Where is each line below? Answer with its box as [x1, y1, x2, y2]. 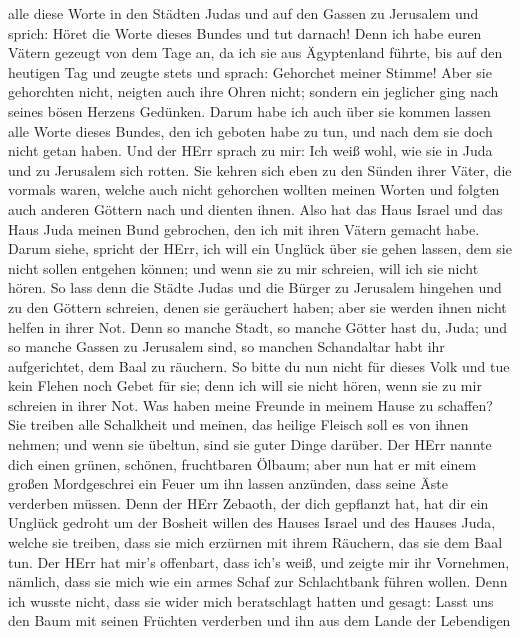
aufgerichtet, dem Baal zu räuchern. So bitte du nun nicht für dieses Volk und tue [8, 355, 510, 376]
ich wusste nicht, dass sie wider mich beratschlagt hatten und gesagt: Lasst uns [8, 590, 494, 611]
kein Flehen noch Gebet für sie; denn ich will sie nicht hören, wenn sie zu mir [8, 375, 482, 396]
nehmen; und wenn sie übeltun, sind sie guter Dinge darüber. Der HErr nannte [8, 434, 492, 455]
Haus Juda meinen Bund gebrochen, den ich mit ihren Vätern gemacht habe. [8, 218, 480, 239]
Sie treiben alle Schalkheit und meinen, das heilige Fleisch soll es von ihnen [8, 414, 469, 435]
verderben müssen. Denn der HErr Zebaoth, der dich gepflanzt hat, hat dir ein [8, 492, 489, 513]
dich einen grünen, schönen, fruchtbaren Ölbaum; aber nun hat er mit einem [8, 453, 477, 474]
